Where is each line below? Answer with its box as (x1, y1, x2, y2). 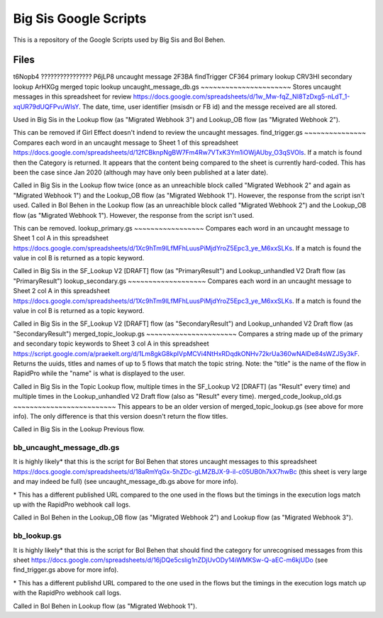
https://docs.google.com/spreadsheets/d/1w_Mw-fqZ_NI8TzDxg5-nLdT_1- (133, 92, 350, 101)
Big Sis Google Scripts (13, 11, 147, 26)
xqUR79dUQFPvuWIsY (13, 102, 79, 111)
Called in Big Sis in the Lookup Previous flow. (13, 425, 145, 434)
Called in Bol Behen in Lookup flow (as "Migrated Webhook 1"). (13, 602, 198, 610)
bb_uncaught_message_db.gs (13, 443, 120, 453)
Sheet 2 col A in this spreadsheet (13, 287, 110, 295)
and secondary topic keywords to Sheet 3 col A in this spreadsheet (13, 339, 209, 348)
